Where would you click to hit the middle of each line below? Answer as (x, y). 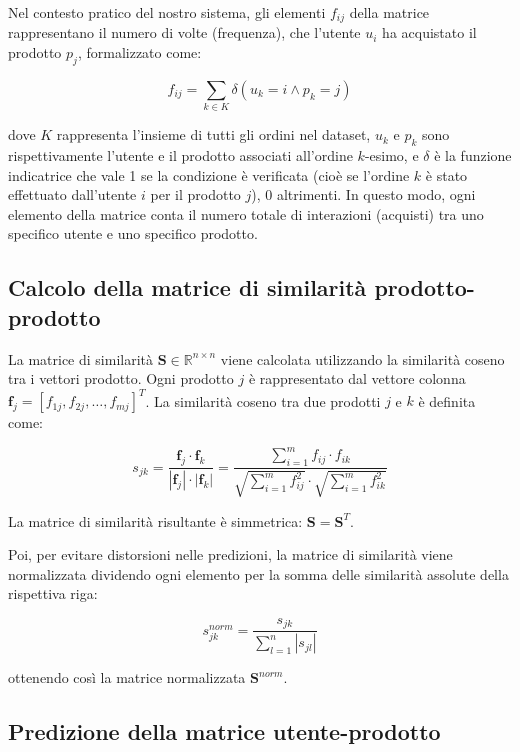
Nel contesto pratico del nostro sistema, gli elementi (167, 12)
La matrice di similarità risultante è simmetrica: (155, 520)
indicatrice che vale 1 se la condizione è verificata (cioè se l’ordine (209, 174)
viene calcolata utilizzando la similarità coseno (362, 358)
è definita (447, 400)
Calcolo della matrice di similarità (187, 287)
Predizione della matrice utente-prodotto (224, 731)
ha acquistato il (429, 32)
